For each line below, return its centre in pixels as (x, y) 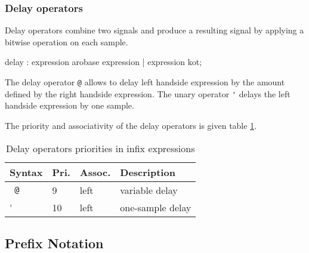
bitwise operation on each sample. (67, 41)
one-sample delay (156, 207)
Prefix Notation (54, 243)
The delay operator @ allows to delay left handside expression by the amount (145, 82)
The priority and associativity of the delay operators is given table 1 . (131, 125)
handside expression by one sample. (69, 105)
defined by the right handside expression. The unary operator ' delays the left (148, 93)
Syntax (26, 172)
